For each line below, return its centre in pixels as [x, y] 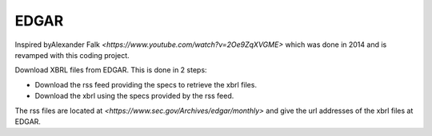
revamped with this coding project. [72, 55]
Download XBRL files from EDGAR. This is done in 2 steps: [111, 70]
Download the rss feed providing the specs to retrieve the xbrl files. [146, 84]
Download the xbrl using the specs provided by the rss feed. [134, 96]
